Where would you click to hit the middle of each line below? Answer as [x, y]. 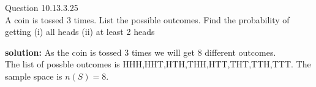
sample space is [34, 76]
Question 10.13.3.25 [42, 7]
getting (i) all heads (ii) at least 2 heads [80, 32]
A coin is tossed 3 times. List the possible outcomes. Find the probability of [147, 19]
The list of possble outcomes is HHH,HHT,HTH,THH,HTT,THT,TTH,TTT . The [158, 64]
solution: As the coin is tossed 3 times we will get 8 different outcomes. [141, 52]
